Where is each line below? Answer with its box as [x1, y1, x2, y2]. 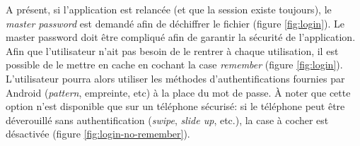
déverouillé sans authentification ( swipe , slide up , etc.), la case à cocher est [6, 112, 329, 127]
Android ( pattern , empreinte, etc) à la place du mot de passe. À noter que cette [6, 85, 351, 99]
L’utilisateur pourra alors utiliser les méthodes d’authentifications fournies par [6, 71, 345, 85]
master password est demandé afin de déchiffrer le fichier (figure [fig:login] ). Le [6, 16, 345, 30]
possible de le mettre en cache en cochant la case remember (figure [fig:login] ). [6, 57, 343, 72]
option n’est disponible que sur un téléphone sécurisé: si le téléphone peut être [6, 99, 345, 114]
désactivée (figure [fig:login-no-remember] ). [6, 126, 190, 141]
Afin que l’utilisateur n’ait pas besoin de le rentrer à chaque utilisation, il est [6, 43, 339, 58]
